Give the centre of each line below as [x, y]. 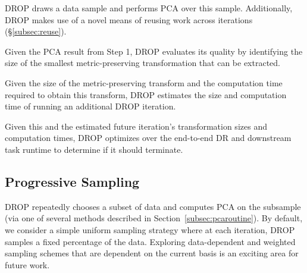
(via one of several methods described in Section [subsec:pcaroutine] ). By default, [154, 218]
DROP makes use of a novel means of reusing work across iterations [129, 19]
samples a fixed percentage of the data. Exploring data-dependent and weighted [150, 241]
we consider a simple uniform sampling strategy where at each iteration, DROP [150, 229]
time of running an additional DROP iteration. [90, 106]
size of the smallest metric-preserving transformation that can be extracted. [142, 63]
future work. [27, 264]
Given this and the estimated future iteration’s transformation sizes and [136, 126]
